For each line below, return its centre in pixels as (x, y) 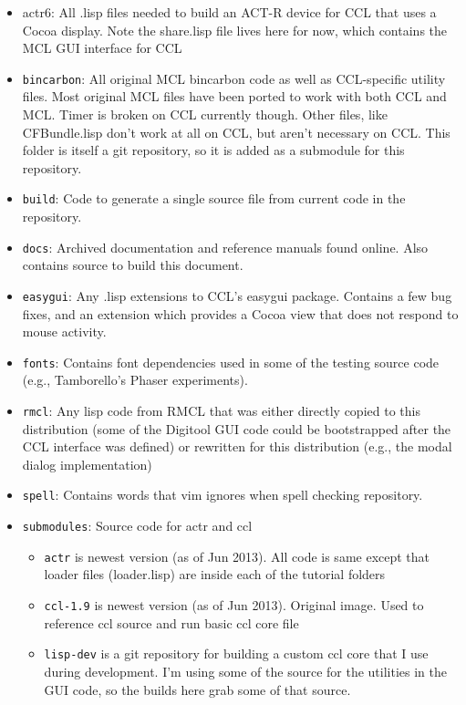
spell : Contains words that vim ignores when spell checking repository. (223, 495)
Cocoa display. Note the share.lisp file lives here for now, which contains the (235, 30)
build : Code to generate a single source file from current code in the (214, 198)
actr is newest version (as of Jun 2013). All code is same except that (237, 556)
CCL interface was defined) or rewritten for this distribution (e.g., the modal (237, 446)
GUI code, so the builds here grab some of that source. (197, 689)
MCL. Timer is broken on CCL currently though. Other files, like (205, 114)
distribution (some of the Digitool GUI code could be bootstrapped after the (237, 428)
